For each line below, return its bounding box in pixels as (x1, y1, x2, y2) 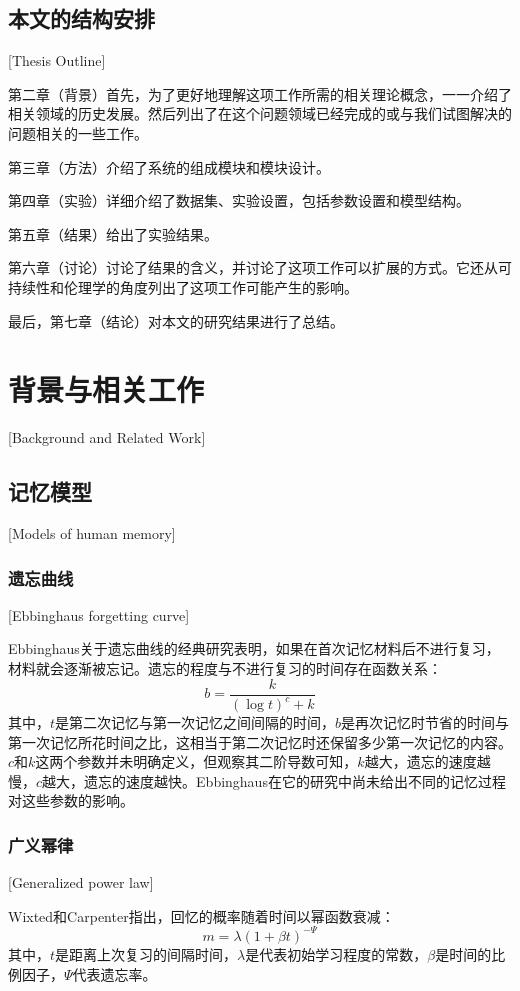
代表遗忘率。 (72, 963, 157, 984)
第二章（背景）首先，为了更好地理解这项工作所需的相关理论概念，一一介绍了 (8, 83, 512, 104)
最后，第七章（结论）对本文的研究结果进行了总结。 (8, 310, 344, 331)
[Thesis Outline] (8, 50, 106, 71)
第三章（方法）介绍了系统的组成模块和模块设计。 (8, 156, 330, 177)
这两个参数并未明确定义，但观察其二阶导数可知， (35, 751, 358, 772)
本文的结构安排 (8, 3, 155, 34)
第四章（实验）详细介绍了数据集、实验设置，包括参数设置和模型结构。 (8, 190, 470, 211)
